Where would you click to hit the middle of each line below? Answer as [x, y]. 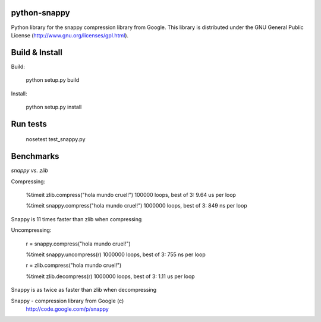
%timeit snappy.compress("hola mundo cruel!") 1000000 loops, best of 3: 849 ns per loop [136, 206]
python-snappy [41, 13]
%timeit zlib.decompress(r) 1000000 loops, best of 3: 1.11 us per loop [111, 276]
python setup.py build [53, 80]
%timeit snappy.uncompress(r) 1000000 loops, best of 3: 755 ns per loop [116, 254]
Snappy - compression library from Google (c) [67, 301]
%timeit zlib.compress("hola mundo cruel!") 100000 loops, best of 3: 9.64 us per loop [131, 195]
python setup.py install [54, 107]
